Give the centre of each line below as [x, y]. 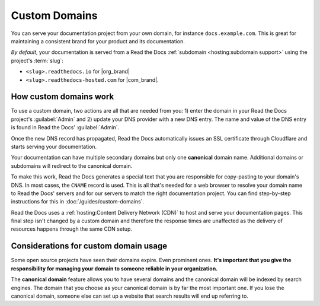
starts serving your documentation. [54, 146]
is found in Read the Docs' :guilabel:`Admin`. [65, 128]
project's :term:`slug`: [37, 60]
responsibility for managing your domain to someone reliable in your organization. [114, 268]
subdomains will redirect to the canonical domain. [72, 165]
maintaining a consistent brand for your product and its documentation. [98, 41]
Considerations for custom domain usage [89, 246]
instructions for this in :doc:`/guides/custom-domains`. [78, 202]
